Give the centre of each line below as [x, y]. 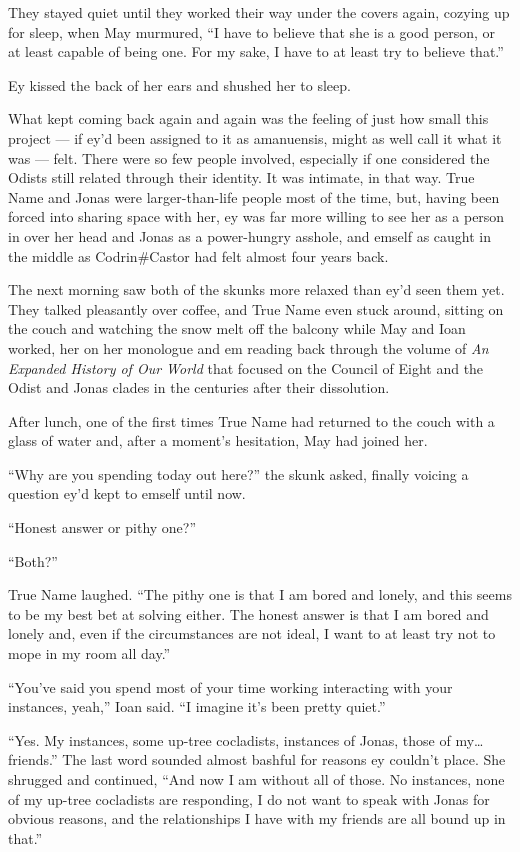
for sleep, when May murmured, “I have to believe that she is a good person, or [251, 31]
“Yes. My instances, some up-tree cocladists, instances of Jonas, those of [229, 739]
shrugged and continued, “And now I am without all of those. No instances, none [256, 779]
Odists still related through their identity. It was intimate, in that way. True [241, 177]
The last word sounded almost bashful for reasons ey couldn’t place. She [284, 759]
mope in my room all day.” [89, 653]
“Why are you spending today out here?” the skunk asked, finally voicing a [238, 473]
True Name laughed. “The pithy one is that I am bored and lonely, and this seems [260, 594]
